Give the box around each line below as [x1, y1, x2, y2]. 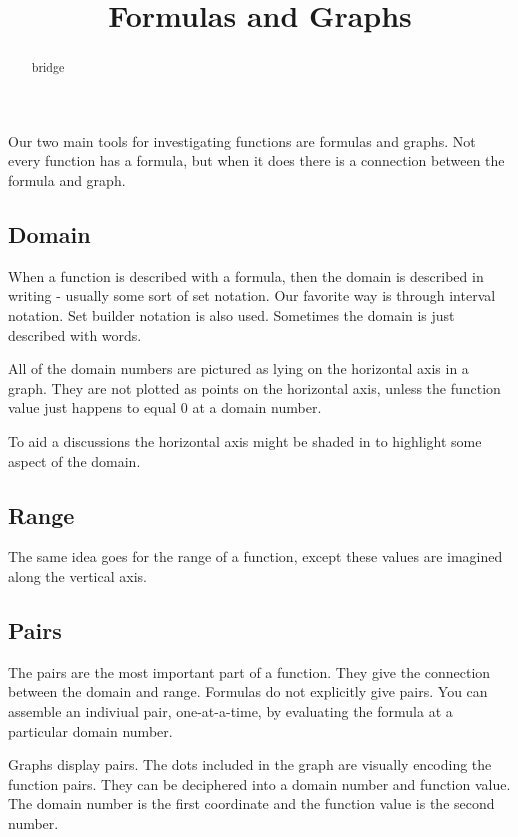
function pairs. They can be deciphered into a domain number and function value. [8, 773, 511, 794]
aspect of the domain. [8, 450, 141, 471]
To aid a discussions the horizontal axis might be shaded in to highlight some [8, 430, 482, 451]
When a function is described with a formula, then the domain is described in [8, 265, 484, 286]
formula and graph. [8, 170, 126, 191]
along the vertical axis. [8, 565, 147, 586]
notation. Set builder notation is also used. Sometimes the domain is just [8, 305, 455, 325]
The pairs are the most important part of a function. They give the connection [8, 661, 491, 682]
